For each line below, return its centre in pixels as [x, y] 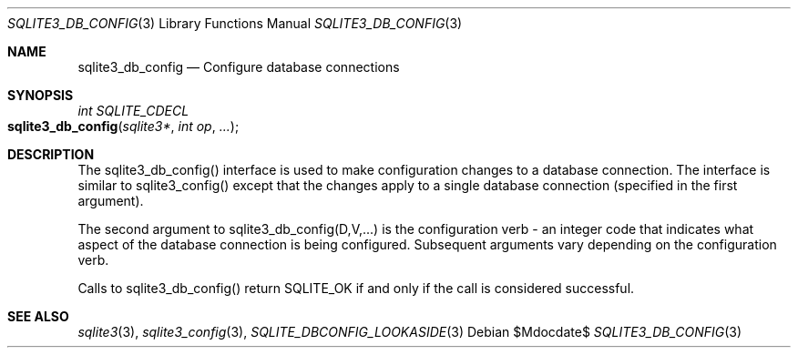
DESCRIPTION [51, 154]
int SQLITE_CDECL [133, 111]
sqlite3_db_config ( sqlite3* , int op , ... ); [123, 126]
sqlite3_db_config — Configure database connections [239, 67]
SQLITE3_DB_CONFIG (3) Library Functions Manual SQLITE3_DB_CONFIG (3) [235, 23]
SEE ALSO [38, 316]
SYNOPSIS [41, 95]
